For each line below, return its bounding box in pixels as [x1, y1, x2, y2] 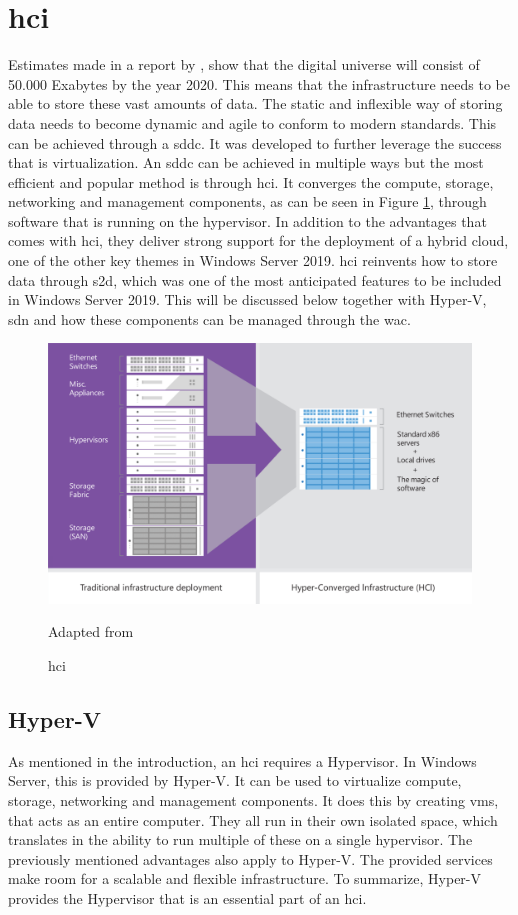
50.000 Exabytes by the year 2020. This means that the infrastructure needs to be [8, 73, 510, 94]
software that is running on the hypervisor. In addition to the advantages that [8, 210, 487, 231]
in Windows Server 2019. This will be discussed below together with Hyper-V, [8, 289, 487, 310]
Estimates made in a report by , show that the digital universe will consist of [8, 54, 480, 75]
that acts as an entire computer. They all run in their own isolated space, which [8, 809, 498, 830]
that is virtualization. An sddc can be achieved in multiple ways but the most [8, 152, 484, 173]
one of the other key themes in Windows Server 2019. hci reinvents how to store [8, 250, 498, 271]
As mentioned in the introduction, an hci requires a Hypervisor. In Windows [8, 750, 477, 771]
